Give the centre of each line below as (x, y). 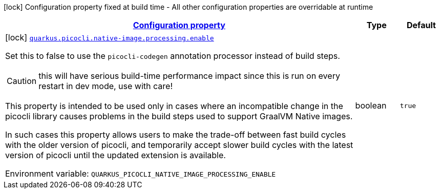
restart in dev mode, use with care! (106, 86)
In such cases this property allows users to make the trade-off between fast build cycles (176, 135)
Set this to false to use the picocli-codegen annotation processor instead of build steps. (173, 56)
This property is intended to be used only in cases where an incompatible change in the (174, 106)
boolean (371, 105)
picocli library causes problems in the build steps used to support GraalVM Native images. (179, 116)
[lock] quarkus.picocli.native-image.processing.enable (110, 37)
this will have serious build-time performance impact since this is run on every (189, 76)
